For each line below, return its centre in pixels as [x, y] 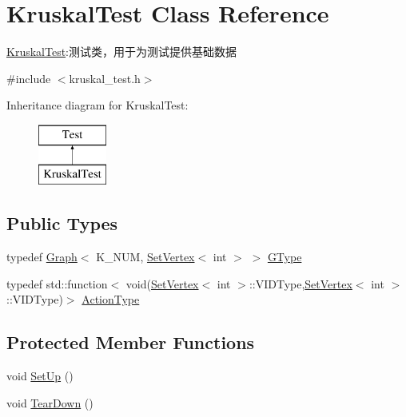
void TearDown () [50, 402]
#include [29, 78]
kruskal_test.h [105, 78]
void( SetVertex [162, 283]
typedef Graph [42, 257]
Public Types [62, 223]
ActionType [111, 299]
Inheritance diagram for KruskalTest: [98, 105]
